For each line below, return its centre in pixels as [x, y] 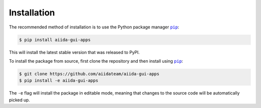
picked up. [19, 100]
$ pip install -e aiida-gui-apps [59, 81]
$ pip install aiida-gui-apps [55, 40]
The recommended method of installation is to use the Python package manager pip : [94, 27]
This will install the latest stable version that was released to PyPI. [74, 52]
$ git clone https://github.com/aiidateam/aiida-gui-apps [89, 74]
